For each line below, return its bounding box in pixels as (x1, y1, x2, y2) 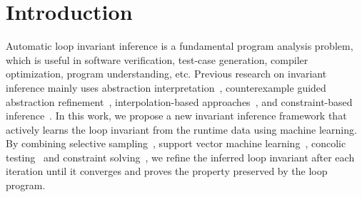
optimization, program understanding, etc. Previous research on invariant (6, 66, 327, 81)
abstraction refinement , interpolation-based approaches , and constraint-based (6, 94, 353, 109)
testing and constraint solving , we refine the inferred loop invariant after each (6, 149, 355, 164)
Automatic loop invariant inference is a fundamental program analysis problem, (6, 38, 353, 53)
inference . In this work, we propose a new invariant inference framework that (6, 108, 347, 123)
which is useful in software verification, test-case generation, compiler (6, 52, 308, 67)
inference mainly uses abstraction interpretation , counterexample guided (6, 80, 326, 95)
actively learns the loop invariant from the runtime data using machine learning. (6, 122, 357, 137)
